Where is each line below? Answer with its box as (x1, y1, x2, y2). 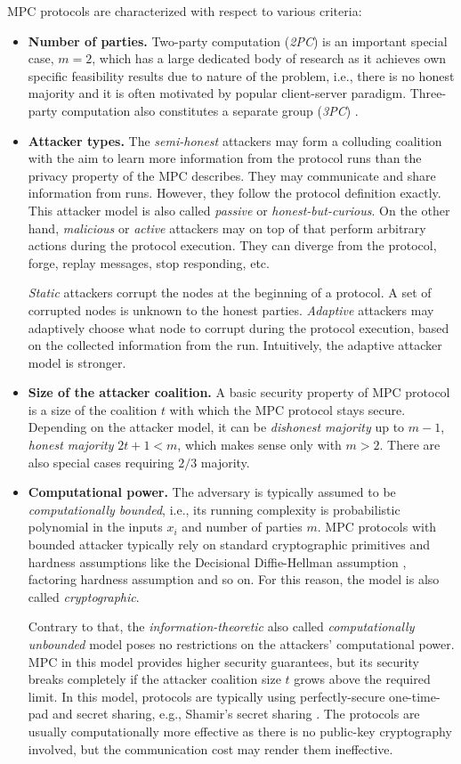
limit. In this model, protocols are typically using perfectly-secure (28, 687, 385, 705)
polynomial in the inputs (28, 517, 163, 536)
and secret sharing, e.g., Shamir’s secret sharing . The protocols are (53, 704, 420, 723)
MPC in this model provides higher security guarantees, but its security (28, 652, 419, 671)
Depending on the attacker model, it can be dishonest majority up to (28, 418, 405, 436)
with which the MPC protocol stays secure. (169, 400, 406, 419)
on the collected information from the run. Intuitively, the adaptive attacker (28, 336, 442, 354)
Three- (409, 84, 447, 102)
